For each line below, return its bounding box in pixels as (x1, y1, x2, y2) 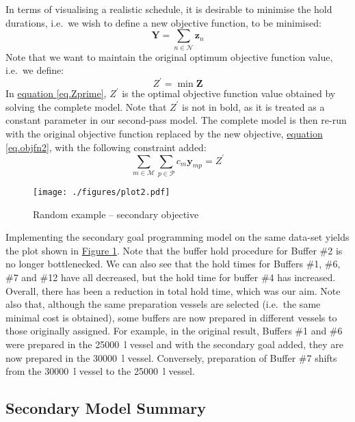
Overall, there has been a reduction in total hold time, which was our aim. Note (5, 283, 341, 298)
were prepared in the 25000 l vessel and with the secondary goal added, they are (5, 337, 343, 351)
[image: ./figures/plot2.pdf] (33, 187, 170, 197)
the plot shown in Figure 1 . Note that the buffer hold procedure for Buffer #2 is (5, 243, 343, 257)
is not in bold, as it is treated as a (182, 99, 325, 114)
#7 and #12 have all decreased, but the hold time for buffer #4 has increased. (5, 270, 336, 285)
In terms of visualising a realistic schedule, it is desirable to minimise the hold (5, 2, 332, 16)
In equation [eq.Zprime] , (5, 86, 107, 101)
